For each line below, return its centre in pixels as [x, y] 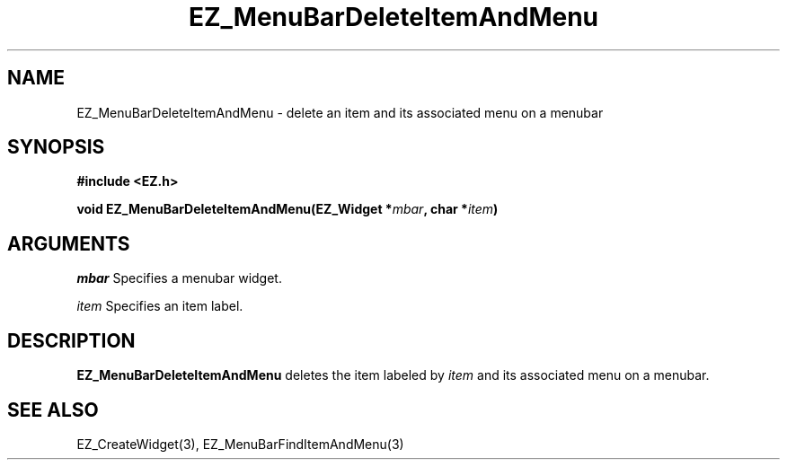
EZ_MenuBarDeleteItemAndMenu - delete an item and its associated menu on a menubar [340, 112]
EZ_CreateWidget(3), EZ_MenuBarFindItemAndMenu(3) [240, 444]
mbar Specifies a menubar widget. [179, 278]
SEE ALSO [53, 410]
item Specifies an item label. [160, 306]
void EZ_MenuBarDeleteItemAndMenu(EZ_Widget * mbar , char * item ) [287, 209]
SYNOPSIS [56, 147]
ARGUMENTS [69, 243]
